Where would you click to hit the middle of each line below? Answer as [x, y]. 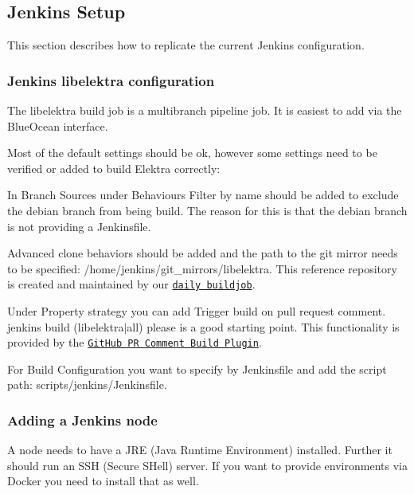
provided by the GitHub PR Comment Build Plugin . [135, 342]
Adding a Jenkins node [82, 420]
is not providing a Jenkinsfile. [79, 226]
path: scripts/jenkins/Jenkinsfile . [87, 384]
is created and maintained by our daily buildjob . [131, 284]
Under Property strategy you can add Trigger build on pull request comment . [197, 311]
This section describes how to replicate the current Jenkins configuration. [186, 45]
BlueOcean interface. [58, 125]
